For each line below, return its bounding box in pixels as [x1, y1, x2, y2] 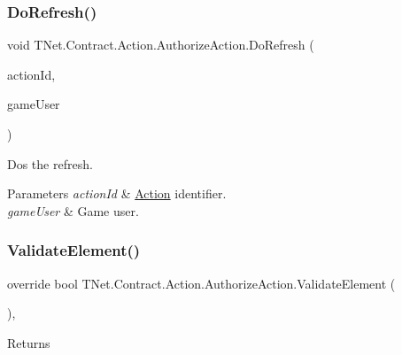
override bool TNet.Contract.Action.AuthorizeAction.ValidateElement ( [7, 274, 396, 292]
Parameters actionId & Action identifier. [7, 184, 227, 203]
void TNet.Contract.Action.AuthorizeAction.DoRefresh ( [7, 35, 314, 54]
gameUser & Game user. [7, 201, 139, 220]
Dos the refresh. [7, 154, 93, 173]
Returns [7, 333, 50, 351]
